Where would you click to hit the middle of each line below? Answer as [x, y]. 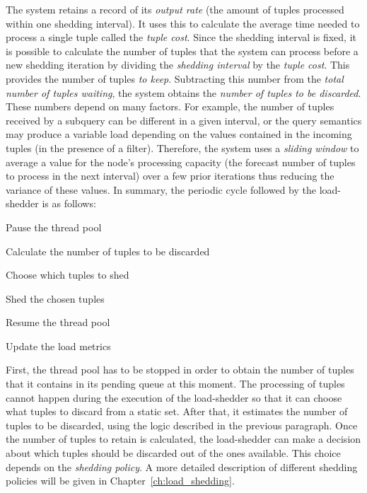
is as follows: [69, 203]
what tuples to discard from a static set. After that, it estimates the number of [177, 411]
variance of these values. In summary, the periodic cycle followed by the [161, 189]
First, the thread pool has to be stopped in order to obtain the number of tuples [180, 370]
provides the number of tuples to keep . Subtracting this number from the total [175, 78]
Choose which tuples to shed [68, 275]
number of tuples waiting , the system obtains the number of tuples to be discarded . [183, 92]
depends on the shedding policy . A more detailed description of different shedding [182, 466]
